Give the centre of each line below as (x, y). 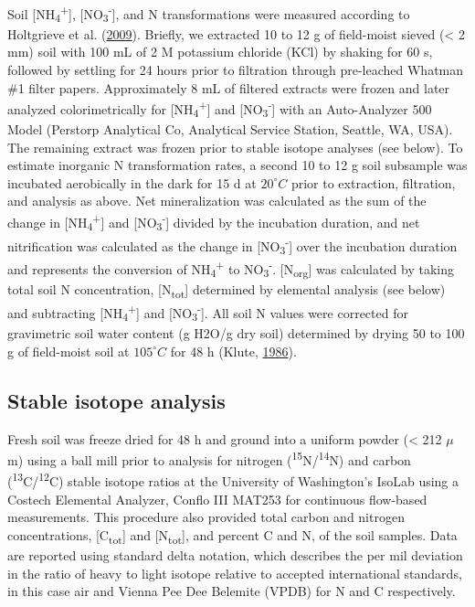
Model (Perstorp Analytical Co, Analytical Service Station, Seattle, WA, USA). (230, 128)
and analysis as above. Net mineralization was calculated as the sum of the (217, 201)
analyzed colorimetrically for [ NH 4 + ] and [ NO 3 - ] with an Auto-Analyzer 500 (220, 109)
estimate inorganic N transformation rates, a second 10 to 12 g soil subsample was (237, 165)
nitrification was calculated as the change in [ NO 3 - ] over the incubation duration (232, 245)
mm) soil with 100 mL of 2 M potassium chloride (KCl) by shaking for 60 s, (220, 52)
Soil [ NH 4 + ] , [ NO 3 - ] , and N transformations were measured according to (209, 14)
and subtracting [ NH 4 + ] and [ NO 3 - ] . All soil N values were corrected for (208, 313)
